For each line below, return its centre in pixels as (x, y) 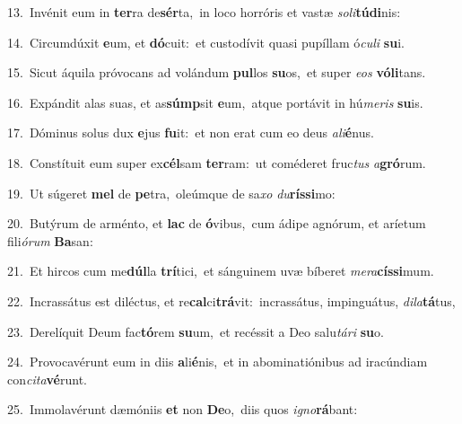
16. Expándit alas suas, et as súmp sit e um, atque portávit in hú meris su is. (215, 102)
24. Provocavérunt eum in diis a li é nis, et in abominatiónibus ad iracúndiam (218, 362)
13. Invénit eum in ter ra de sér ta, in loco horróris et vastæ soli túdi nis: (204, 12)
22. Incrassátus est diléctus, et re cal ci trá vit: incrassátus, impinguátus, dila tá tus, (231, 300)
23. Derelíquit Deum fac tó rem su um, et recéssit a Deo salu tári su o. (196, 331)
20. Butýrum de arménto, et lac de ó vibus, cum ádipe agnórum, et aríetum (217, 223)
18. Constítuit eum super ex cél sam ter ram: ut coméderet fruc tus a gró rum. (217, 162)
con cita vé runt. (47, 379)
